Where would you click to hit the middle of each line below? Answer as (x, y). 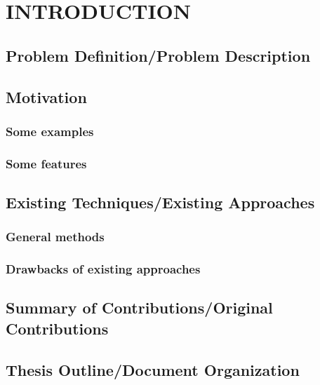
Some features (46, 163)
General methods (55, 237)
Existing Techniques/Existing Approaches (160, 202)
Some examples (50, 131)
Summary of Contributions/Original (139, 308)
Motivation (46, 96)
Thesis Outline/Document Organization (153, 369)
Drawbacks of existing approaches (103, 269)
